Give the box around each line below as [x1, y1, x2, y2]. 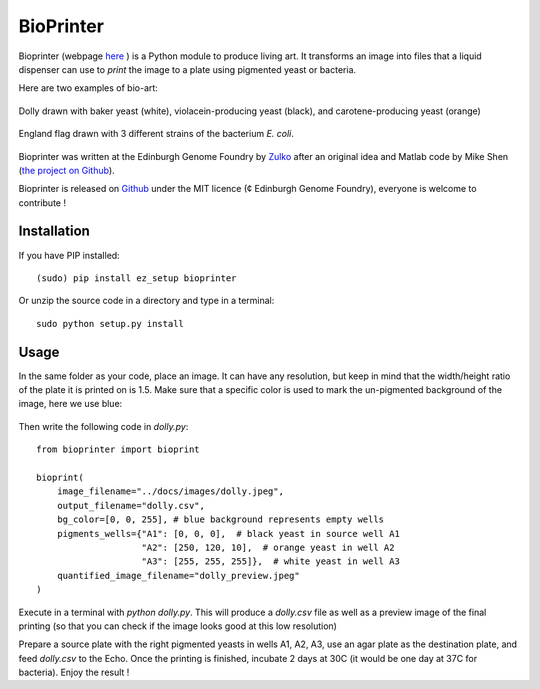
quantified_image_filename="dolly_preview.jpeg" [56, 570, 300, 581]
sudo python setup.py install [36, 318, 185, 329]
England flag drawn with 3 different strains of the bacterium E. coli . [18, 128, 295, 140]
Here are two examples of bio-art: [18, 82, 159, 94]
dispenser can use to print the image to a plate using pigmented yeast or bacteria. [18, 63, 357, 75]
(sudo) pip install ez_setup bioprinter [36, 272, 237, 284]
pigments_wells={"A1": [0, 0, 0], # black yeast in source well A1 [56, 528, 400, 539]
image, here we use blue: [18, 398, 123, 410]
